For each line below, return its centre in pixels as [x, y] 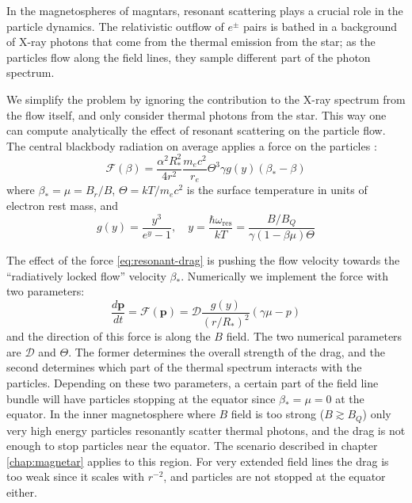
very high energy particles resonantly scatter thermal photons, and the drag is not [206, 430]
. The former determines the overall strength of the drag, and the [227, 351]
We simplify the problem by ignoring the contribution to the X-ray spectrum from [206, 99]
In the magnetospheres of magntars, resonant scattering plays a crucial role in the [205, 10]
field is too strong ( [278, 414]
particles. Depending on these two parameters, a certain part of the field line [193, 383]
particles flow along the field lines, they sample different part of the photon [189, 57]
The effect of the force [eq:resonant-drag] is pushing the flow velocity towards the [203, 260]
